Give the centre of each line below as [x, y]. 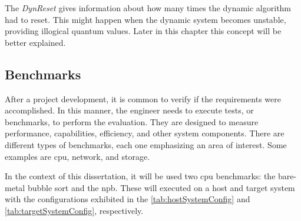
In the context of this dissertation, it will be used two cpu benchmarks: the [140, 176]
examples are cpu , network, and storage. [77, 156]
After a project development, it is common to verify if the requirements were [143, 98]
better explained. [35, 42]
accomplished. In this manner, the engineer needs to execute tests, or [129, 110]
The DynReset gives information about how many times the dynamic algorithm [148, 8]
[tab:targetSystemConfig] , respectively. [74, 210]
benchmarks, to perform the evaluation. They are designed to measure [132, 121]
